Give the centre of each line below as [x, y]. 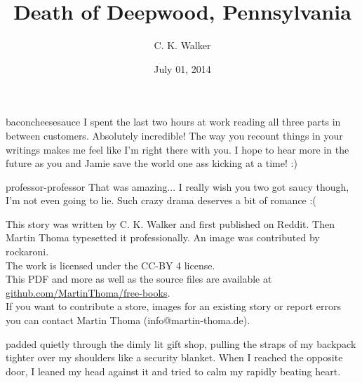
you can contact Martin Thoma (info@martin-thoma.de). [128, 320]
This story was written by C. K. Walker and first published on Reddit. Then [170, 223]
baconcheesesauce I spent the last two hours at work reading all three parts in [173, 122]
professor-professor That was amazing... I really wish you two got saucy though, [177, 186]
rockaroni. [27, 251]
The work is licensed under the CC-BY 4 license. [110, 265]
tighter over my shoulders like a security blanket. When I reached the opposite [174, 357]
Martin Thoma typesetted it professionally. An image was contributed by [163, 237]
